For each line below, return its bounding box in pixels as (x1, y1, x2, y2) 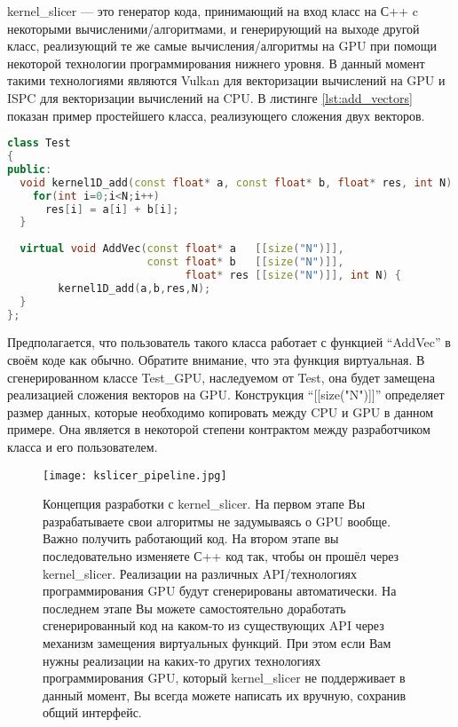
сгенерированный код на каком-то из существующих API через (43, 616, 384, 635)
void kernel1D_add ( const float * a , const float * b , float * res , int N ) (20, 176, 453, 189)
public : (7, 162, 52, 176)
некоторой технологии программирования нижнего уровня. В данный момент (7, 53, 425, 72)
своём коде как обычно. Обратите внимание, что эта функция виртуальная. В (7, 351, 425, 368)
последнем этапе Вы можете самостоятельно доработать (43, 598, 346, 617)
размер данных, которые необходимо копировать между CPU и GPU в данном (7, 402, 434, 421)
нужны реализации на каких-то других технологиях (43, 651, 321, 669)
